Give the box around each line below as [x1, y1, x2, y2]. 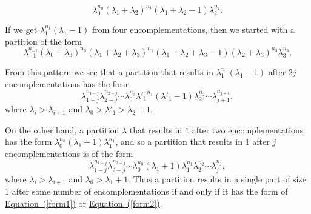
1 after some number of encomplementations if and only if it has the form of [5, 185, 288, 198]
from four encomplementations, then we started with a [92, 22, 295, 35]
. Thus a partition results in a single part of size [128, 172, 306, 185]
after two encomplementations [192, 123, 304, 136]
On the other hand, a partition [5, 123, 119, 136]
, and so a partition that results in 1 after [115, 135, 270, 148]
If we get [5, 22, 38, 35]
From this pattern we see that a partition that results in [5, 65, 214, 78]
